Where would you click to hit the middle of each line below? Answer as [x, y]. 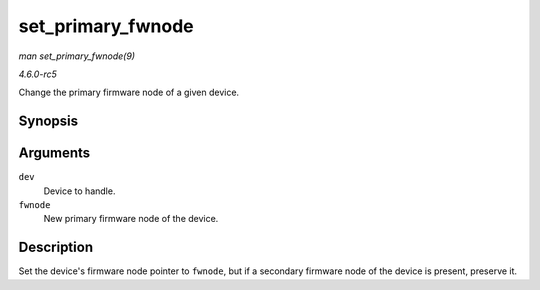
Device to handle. [79, 191]
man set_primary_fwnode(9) [76, 56]
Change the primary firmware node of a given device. [129, 92]
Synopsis [48, 121]
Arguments [54, 153]
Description [56, 247]
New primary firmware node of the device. [131, 219]
